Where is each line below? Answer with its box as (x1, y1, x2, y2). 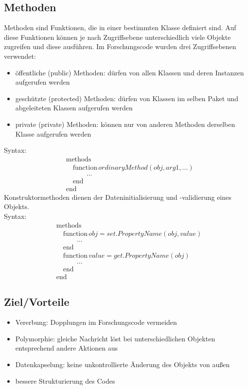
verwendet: (4, 51, 36, 61)
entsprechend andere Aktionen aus (15, 343, 118, 353)
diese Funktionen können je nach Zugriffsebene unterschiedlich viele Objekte (4, 32, 231, 42)
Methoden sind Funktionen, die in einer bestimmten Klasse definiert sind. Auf (4, 22, 236, 33)
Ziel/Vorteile (4, 294, 70, 309)
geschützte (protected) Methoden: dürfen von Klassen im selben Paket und (15, 93, 239, 103)
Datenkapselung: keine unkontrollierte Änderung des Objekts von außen (15, 359, 230, 369)
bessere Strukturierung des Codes (15, 375, 115, 386)
